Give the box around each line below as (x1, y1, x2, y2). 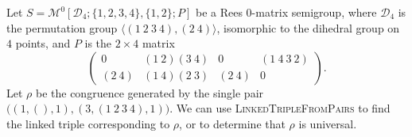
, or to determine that (179, 115, 286, 131)
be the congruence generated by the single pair (35, 84, 264, 101)
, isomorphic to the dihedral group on (216, 19, 400, 36)
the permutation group (6, 19, 118, 36)
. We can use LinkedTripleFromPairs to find (169, 100, 391, 116)
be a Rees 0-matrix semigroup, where (195, 4, 377, 20)
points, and (15, 35, 71, 51)
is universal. (298, 115, 357, 131)
